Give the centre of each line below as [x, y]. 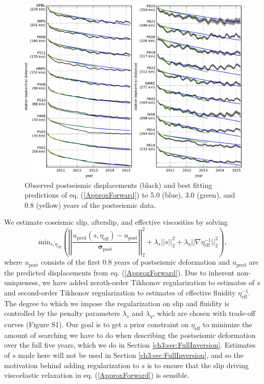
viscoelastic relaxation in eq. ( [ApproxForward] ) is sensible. [97, 375]
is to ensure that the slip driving [198, 365]
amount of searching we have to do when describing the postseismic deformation [130, 335]
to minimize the [227, 324]
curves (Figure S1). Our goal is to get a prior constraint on [96, 324]
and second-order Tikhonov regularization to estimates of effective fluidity [120, 292]
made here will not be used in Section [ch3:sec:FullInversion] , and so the [131, 355]
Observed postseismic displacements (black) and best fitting [118, 185]
